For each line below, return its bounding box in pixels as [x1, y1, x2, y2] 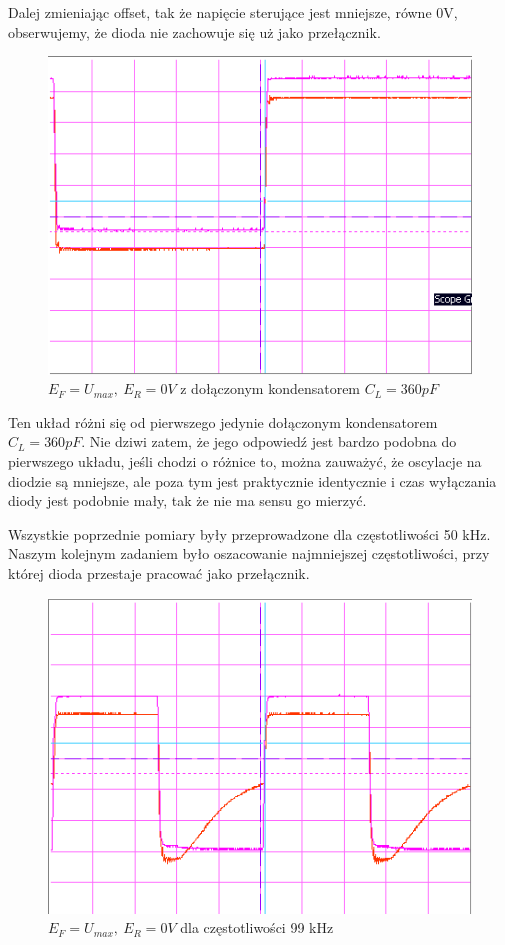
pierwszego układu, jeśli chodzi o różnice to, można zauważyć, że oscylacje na [8, 451, 482, 472]
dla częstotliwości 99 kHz [180, 917, 334, 938]
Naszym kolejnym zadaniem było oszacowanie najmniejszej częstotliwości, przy [8, 543, 490, 564]
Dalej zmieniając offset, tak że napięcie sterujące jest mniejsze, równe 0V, [8, 2, 458, 22]
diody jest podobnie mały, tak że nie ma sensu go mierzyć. [8, 490, 367, 511]
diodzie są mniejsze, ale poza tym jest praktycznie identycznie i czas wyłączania [8, 470, 497, 491]
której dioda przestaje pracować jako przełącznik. [8, 562, 310, 583]
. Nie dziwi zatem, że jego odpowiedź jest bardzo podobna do [81, 431, 457, 452]
